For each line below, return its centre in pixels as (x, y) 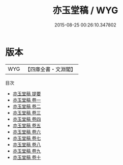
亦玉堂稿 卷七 (27, 138)
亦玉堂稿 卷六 (27, 132)
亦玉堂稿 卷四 (27, 119)
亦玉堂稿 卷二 (27, 106)
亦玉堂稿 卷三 (27, 113)
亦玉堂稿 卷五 (27, 125)
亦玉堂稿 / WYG (85, 10)
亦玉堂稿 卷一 (27, 100)
